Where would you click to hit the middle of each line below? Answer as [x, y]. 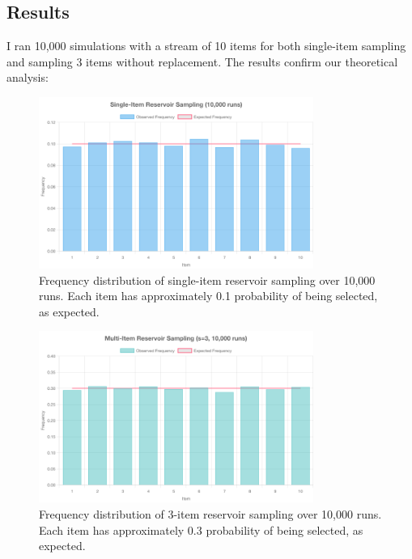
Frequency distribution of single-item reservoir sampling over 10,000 [207, 279]
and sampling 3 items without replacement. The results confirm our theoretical [202, 61]
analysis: [28, 77]
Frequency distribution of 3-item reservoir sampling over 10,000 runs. [210, 513]
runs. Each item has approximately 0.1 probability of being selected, [208, 296]
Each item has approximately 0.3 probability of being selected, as [201, 529]
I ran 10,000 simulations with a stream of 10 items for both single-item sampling [206, 46]
